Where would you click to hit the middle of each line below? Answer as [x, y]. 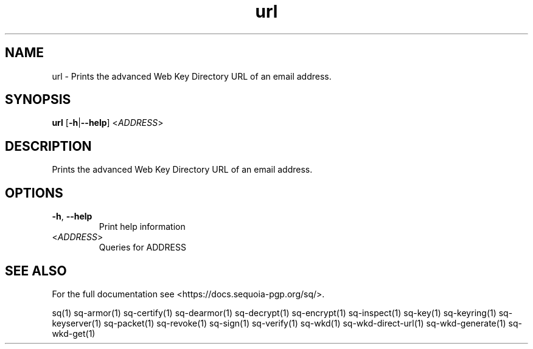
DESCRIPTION [48, 146]
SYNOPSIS [38, 100]
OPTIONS [34, 193]
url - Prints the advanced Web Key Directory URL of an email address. [192, 76]
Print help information [142, 227]
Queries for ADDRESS [142, 247]
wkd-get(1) [74, 333]
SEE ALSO [36, 271]
